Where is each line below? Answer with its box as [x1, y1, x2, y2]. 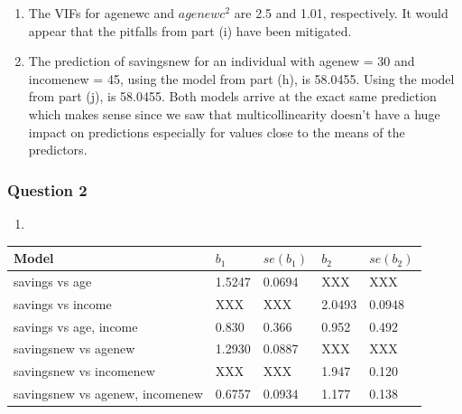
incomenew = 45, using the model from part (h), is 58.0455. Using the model [28, 69, 455, 88]
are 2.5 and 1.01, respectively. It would [234, 4, 448, 22]
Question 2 [7, 178, 88, 201]
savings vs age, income [14, 316, 138, 335]
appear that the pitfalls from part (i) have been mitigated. [28, 21, 352, 40]
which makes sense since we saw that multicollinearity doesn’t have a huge [28, 104, 440, 123]
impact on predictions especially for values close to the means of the [28, 122, 405, 141]
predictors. [28, 140, 88, 159]
